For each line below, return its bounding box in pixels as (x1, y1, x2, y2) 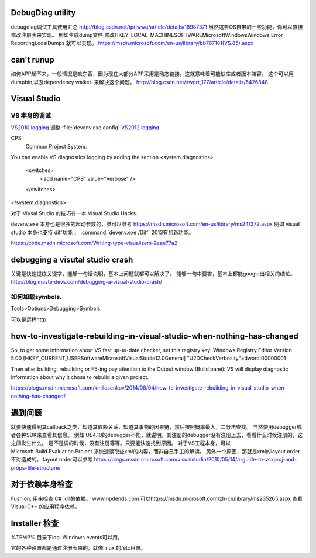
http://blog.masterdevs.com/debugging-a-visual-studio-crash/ (11, 278, 162, 285)
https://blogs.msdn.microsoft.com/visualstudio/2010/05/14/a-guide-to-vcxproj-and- (94, 456, 297, 463)
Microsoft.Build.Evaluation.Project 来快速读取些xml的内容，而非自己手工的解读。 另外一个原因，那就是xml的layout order (11, 447, 300, 454)
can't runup (11, 55, 55, 65)
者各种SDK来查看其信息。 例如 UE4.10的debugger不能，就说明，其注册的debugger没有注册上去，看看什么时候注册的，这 (11, 432, 303, 439)
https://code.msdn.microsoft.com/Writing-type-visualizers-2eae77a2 (11, 240, 178, 247)
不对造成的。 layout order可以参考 (11, 456, 93, 463)
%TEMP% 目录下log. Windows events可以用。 (11, 533, 123, 540)
